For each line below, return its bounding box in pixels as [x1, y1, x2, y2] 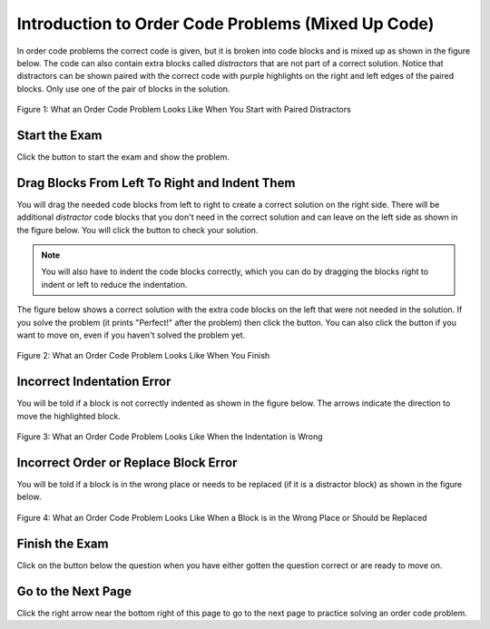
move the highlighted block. [16, 410, 122, 421]
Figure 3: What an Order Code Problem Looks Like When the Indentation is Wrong [16, 431, 323, 442]
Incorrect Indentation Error [16, 374, 171, 389]
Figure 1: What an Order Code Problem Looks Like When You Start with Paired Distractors [16, 104, 351, 115]
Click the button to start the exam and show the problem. [16, 152, 230, 162]
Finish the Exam [16, 536, 109, 551]
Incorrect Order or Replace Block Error [16, 455, 238, 470]
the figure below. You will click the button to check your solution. [16, 224, 259, 235]
